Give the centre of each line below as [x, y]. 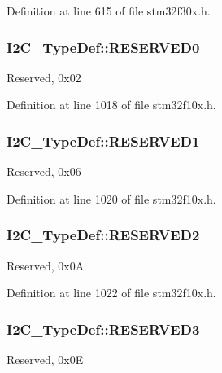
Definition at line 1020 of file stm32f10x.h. [111, 198]
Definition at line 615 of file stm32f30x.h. [109, 11]
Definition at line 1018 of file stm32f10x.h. [111, 105]
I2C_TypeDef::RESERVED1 [103, 140]
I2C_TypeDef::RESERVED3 [103, 329]
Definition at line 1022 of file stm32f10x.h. [111, 293]
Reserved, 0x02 [44, 77]
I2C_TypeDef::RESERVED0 [103, 47]
